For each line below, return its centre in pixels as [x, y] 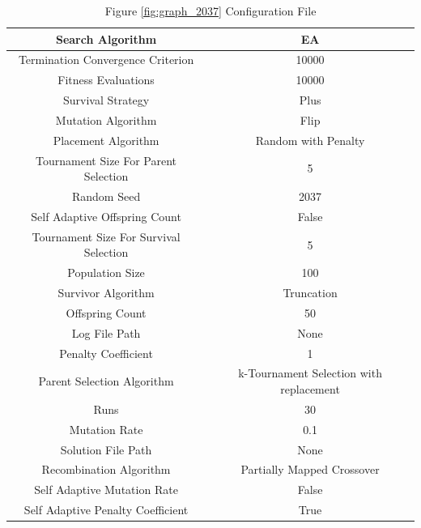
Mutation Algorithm [106, 119]
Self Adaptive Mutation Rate [106, 490]
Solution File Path [106, 449]
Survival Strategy [106, 100]
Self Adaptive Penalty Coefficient [106, 510]
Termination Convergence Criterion [106, 60]
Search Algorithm [106, 38]
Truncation [310, 293]
